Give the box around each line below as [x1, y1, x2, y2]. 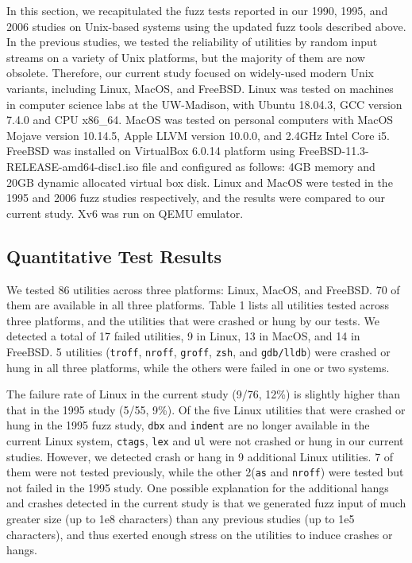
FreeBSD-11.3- [298, 142, 369, 159]
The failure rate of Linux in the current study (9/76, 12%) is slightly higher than [6, 386, 401, 402]
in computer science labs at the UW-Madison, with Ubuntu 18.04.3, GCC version [6, 95, 402, 112]
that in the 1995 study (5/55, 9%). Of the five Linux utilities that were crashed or [6, 401, 406, 417]
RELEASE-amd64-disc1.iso [6, 157, 139, 174]
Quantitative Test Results [6, 243, 222, 268]
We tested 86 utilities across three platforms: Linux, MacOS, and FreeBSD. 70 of [6, 281, 400, 297]
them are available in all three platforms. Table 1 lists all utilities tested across [6, 297, 390, 313]
